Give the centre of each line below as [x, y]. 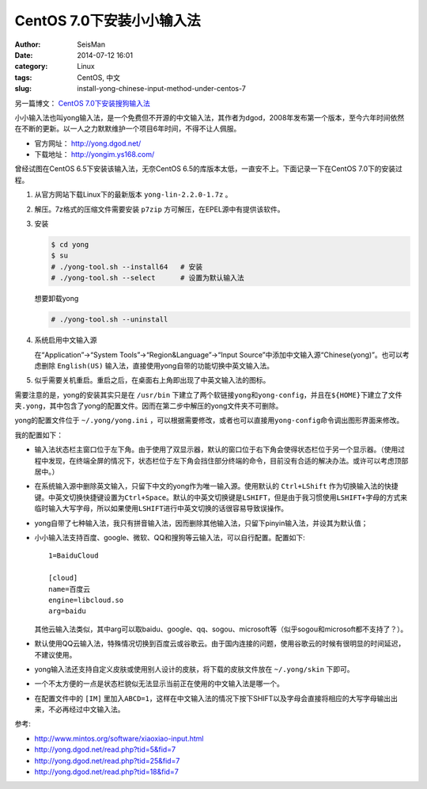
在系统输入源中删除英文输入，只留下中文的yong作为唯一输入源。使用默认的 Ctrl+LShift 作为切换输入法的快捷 [216, 486]
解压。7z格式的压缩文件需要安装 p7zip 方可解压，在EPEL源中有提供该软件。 [159, 209]
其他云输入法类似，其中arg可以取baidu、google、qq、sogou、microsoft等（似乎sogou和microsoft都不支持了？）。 [221, 629]
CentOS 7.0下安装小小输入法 [108, 21]
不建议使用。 [55, 654]
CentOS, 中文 [98, 77]
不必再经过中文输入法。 [86, 710]
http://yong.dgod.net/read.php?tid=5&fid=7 [105, 749]
